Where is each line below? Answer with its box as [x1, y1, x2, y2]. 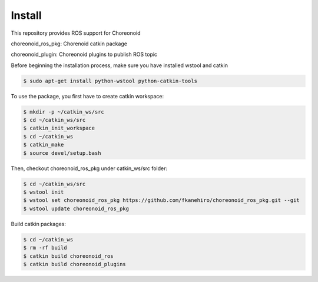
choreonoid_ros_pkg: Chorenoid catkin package [11, 40, 128, 47]
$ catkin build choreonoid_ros [23, 253, 114, 259]
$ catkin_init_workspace [23, 125, 95, 132]
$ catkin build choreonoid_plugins [23, 261, 126, 267]
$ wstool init [23, 188, 64, 195]
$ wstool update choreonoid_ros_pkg [23, 205, 130, 212]
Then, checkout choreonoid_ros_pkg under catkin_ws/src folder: [11, 165, 168, 172]
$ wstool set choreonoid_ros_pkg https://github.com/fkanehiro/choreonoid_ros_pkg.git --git [23, 197, 300, 204]
